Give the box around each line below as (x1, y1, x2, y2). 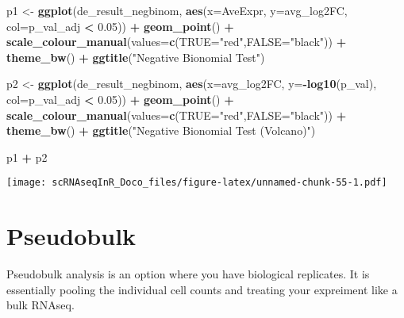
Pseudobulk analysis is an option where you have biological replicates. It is (6, 266, 370, 282)
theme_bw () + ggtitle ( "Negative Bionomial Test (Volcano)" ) (6, 122, 316, 139)
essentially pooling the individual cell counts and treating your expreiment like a (6, 281, 398, 297)
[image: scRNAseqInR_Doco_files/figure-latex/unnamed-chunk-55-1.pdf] (6, 177, 387, 189)
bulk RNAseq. (6, 297, 75, 313)
